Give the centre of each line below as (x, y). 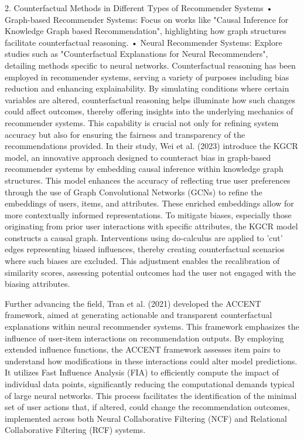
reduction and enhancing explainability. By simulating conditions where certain (147, 88)
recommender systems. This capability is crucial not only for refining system (142, 122)
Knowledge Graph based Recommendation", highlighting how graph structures (146, 31)
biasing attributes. (37, 284)
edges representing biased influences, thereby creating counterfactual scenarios (145, 249)
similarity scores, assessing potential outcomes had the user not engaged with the (150, 272)
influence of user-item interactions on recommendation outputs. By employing (144, 338)
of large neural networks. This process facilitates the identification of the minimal (151, 395)
